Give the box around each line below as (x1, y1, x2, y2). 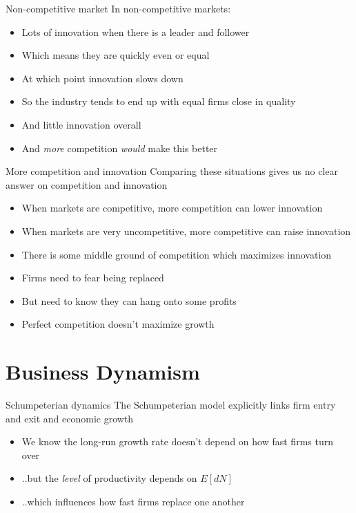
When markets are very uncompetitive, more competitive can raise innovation (21, 223, 351, 238)
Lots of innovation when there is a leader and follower (21, 24, 250, 39)
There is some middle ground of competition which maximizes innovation (21, 247, 332, 261)
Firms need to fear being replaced (21, 270, 164, 285)
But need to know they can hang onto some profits (21, 293, 237, 308)
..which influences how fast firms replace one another (21, 494, 245, 508)
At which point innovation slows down (21, 71, 184, 85)
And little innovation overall (21, 117, 141, 131)
